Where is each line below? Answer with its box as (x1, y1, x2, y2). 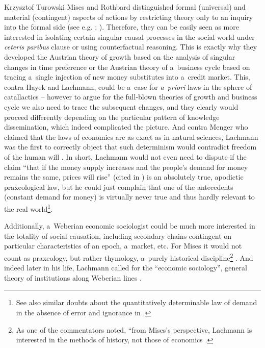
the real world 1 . (4, 202, 52, 214)
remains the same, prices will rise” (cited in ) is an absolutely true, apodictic (4, 171, 244, 182)
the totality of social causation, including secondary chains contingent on (4, 230, 232, 241)
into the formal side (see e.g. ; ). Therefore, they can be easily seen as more (4, 21, 239, 32)
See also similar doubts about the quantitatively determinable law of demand (16, 297, 257, 308)
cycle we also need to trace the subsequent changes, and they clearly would (4, 101, 238, 112)
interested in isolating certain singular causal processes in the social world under (4, 31, 255, 42)
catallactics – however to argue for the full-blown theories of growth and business (4, 91, 257, 102)
